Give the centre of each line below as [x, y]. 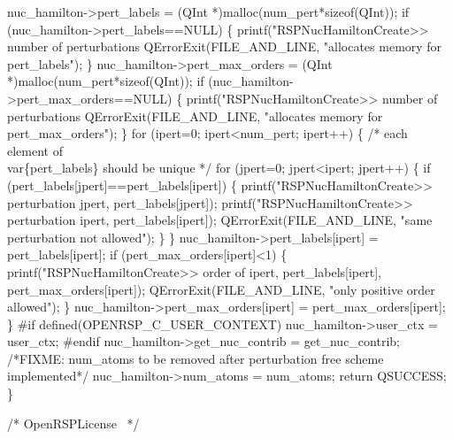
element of [35, 150]
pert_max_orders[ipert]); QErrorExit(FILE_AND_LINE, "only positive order [221, 289]
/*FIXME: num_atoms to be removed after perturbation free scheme [196, 358]
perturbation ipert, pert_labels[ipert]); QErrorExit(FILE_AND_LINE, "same [220, 220]
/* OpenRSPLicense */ [73, 423]
